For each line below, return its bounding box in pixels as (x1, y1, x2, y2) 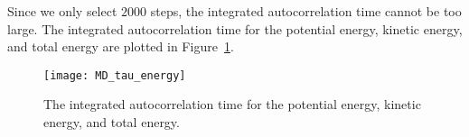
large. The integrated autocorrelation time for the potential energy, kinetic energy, (7, 19, 463, 38)
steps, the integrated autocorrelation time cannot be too (150, 2, 462, 20)
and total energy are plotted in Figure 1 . (7, 37, 234, 56)
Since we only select (7, 2, 117, 20)
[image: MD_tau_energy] (43, 68, 186, 82)
